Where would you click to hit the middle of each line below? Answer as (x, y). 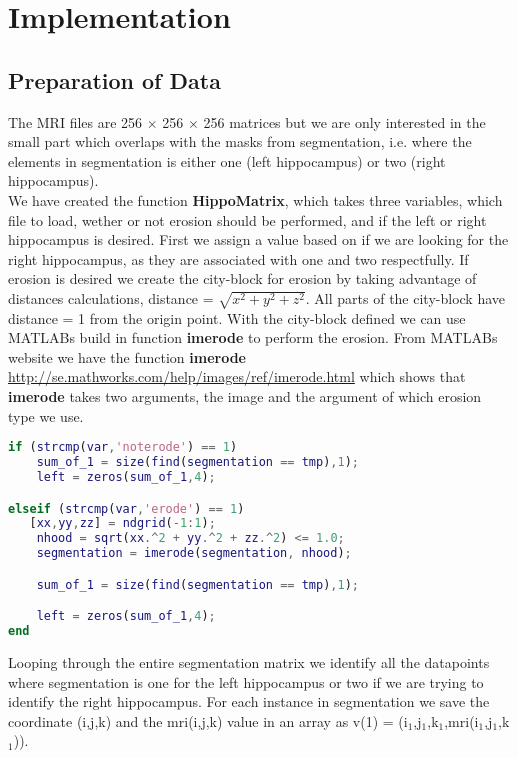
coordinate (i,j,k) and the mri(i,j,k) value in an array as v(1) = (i (208, 720)
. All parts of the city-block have (405, 297)
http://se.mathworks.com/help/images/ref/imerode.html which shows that (237, 376)
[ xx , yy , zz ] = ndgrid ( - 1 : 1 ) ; (122, 523)
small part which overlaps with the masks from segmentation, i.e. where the (240, 141)
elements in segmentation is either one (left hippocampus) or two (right (227, 160)
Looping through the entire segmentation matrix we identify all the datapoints (249, 661)
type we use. (46, 415)
